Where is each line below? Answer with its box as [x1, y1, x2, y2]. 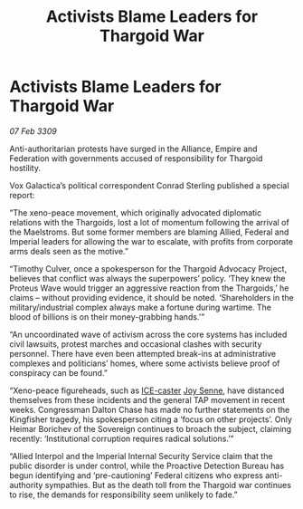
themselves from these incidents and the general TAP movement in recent [9, 394, 286, 405]
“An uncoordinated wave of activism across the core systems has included [9, 329, 288, 340]
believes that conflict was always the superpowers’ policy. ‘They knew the [9, 273, 286, 283]
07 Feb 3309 [9, 125, 57, 137]
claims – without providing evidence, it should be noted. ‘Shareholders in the [9, 292, 294, 303]
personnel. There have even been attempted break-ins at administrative [9, 348, 277, 359]
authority [9, 479, 43, 490]
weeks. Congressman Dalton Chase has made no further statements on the [9, 404, 290, 415]
